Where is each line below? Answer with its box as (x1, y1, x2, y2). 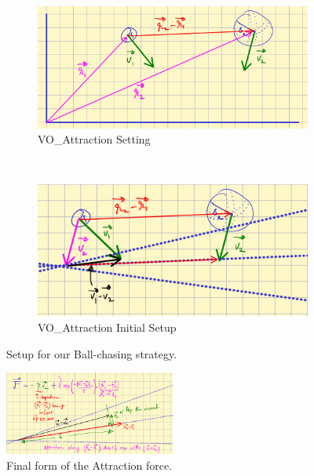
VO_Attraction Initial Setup (38, 319, 177, 336)
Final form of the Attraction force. (6, 457, 173, 473)
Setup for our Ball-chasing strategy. (6, 345, 177, 362)
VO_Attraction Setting (38, 131, 151, 147)
